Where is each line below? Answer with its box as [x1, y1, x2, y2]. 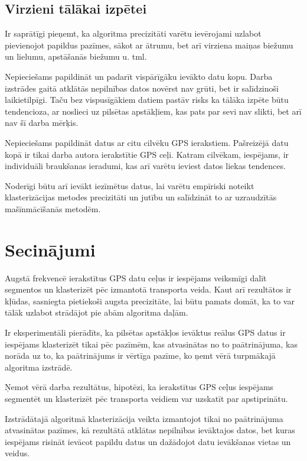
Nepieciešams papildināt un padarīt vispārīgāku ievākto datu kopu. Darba [5, 70, 273, 82]
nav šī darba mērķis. [5, 116, 79, 129]
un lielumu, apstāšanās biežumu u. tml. [5, 50, 147, 63]
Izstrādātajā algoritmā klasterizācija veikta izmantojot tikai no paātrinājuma [5, 412, 283, 424]
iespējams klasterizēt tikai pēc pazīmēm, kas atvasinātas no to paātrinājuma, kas [5, 337, 298, 350]
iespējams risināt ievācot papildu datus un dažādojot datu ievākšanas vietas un [5, 435, 291, 447]
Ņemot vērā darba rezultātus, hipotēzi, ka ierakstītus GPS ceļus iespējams [5, 381, 274, 393]
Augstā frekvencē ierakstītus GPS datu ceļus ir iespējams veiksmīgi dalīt [5, 271, 267, 284]
